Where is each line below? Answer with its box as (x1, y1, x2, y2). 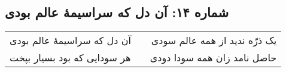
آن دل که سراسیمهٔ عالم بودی (10, 33, 131, 48)
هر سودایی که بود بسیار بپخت (10, 51, 131, 65)
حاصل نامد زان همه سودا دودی (150, 51, 277, 65)
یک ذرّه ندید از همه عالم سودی (151, 33, 277, 48)
